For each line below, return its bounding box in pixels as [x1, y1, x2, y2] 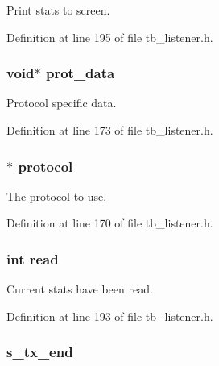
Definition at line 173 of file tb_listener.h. [6, 122, 213, 138]
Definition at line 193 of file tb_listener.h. [6, 307, 213, 324]
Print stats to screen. [6, 2, 110, 18]
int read [6, 248, 59, 268]
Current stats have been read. [6, 281, 153, 297]
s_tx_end [6, 342, 73, 362]
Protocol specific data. [6, 94, 117, 111]
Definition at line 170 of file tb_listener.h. [6, 214, 213, 231]
